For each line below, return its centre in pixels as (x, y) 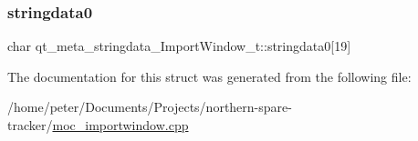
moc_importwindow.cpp (120, 125)
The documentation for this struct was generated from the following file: (209, 76)
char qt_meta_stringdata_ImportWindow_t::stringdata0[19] (179, 46)
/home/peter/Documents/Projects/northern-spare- (150, 107)
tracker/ (30, 125)
